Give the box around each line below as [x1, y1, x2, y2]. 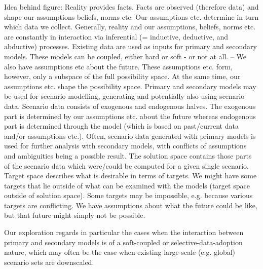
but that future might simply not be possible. [4, 210, 145, 220]
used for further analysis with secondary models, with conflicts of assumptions [4, 140, 247, 151]
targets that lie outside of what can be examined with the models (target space [4, 180, 250, 190]
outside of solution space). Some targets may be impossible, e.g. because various [4, 190, 253, 201]
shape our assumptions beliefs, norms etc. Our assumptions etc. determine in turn [4, 11, 259, 22]
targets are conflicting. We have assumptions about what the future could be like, [4, 200, 257, 210]
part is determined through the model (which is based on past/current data [4, 121, 239, 131]
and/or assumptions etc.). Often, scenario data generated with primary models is [4, 130, 256, 141]
